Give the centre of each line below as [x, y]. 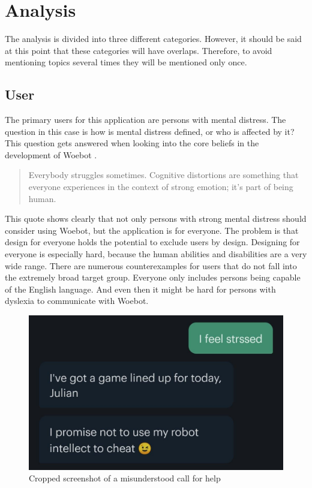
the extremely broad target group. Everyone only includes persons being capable [153, 277]
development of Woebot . [51, 154]
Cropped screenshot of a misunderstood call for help [125, 478]
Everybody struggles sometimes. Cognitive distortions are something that [163, 175]
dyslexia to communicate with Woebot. [77, 301]
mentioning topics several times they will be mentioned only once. [126, 62]
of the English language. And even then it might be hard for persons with [140, 289]
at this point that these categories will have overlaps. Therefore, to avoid [139, 50]
